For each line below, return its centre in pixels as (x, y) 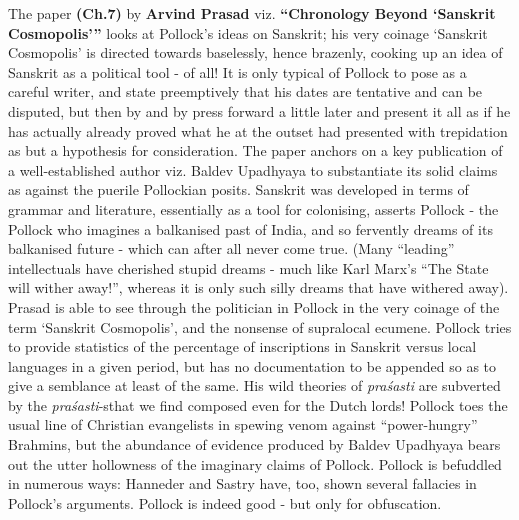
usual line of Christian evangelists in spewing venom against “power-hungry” (243, 424)
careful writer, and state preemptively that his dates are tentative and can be (245, 91)
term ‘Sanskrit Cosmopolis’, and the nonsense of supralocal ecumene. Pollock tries (260, 326)
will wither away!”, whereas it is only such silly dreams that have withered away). (258, 287)
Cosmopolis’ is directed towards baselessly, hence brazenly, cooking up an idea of (255, 52)
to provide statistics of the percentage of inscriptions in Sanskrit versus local (242, 346)
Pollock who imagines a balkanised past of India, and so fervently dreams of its (250, 228)
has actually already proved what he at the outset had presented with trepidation (258, 130)
